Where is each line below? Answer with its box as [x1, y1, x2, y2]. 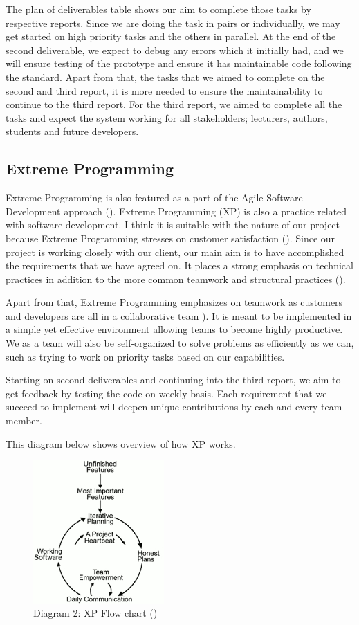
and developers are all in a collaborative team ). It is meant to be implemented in [6, 308, 352, 323]
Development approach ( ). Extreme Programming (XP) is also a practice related [6, 203, 347, 218]
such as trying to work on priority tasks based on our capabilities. [6, 349, 285, 363]
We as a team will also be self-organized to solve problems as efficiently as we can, [6, 336, 354, 350]
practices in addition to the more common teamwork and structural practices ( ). [6, 271, 346, 286]
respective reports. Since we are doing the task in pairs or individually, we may [6, 15, 340, 30]
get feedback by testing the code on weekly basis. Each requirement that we [6, 386, 327, 400]
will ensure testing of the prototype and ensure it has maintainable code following [6, 56, 352, 71]
